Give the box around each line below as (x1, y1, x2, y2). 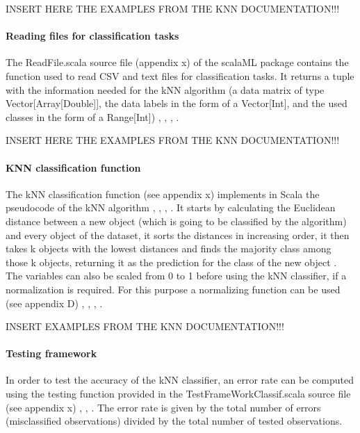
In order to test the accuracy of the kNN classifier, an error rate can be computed (6, 373, 354, 387)
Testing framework (6, 346, 97, 361)
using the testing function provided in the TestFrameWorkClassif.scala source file (6, 386, 351, 401)
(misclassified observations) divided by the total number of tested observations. (6, 414, 343, 428)
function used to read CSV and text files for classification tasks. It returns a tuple (6, 68, 354, 83)
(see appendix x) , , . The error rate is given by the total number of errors (6, 400, 321, 414)
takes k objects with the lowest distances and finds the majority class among (6, 241, 332, 256)
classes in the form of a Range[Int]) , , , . (6, 109, 179, 124)
